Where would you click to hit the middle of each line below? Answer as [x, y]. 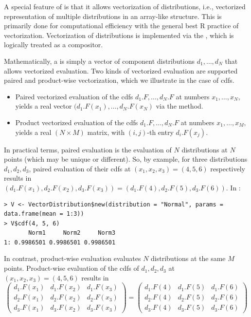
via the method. [179, 106]
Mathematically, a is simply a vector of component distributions [99, 61]
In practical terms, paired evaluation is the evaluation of [88, 149]
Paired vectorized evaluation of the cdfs [74, 96]
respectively [228, 168]
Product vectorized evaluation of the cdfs [77, 122]
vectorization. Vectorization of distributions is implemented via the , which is [119, 35]
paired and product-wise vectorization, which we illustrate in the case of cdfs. [119, 80]
